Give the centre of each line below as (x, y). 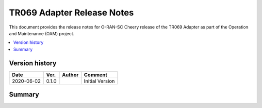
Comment (96, 75)
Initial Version (99, 81)
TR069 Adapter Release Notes (71, 13)
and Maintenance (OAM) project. (42, 33)
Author (70, 75)
